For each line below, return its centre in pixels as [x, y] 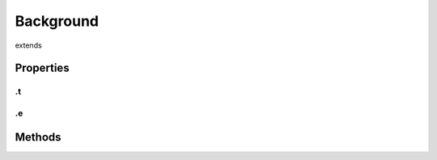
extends [28, 45]
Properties [42, 68]
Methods [38, 137]
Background [57, 21]
